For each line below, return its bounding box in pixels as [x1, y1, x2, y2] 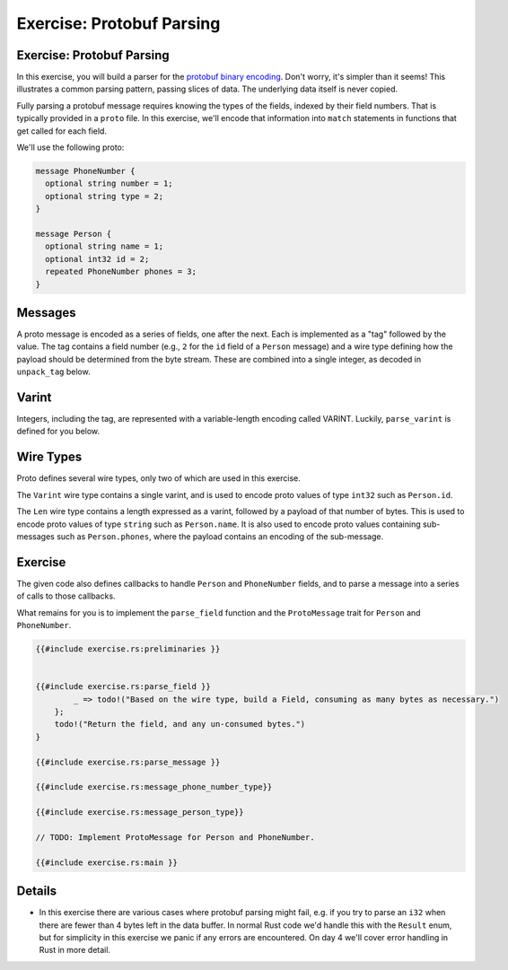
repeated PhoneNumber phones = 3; [45, 267, 197, 277]
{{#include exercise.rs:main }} [35, 857, 179, 868]
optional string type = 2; [45, 191, 164, 201]
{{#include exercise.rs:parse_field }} [35, 682, 211, 692]
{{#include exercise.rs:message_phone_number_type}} [35, 782, 273, 792]
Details [16, 884, 57, 899]
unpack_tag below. [16, 366, 91, 377]
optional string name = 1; [45, 241, 164, 251]
